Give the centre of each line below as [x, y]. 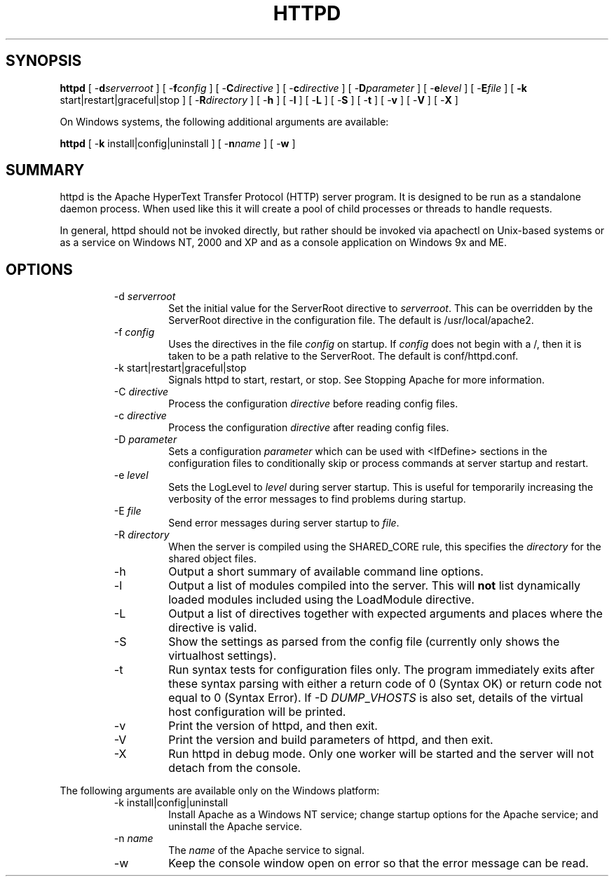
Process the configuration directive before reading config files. [313, 404]
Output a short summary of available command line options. [326, 572]
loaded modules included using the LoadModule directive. [321, 600]
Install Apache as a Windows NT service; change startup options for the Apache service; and [383, 815]
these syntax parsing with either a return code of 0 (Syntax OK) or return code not [385, 684]
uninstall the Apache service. [236, 827]
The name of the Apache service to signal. [266, 850]
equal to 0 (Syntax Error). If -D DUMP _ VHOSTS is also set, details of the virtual [376, 698]
